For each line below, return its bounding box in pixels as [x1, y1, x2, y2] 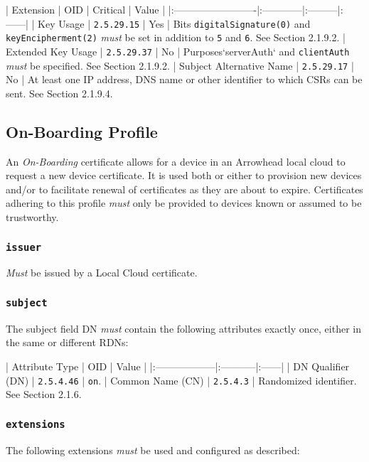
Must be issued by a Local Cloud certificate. [6, 265, 198, 280]
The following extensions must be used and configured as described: [6, 442, 300, 457]
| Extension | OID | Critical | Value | [6, 2, 166, 16]
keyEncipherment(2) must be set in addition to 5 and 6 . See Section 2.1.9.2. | [6, 30, 346, 45]
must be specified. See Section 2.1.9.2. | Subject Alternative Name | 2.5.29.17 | [6, 58, 354, 72]
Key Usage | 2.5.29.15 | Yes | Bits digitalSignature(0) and [38, 16, 311, 31]
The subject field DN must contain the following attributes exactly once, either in [6, 321, 361, 335]
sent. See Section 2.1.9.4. [6, 85, 113, 100]
